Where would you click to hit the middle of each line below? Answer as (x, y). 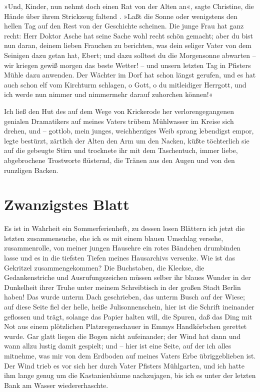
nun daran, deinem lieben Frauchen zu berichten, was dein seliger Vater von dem (128, 45)
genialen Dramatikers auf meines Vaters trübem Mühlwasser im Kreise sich (119, 121)
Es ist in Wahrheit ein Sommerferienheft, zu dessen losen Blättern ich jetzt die (124, 228)
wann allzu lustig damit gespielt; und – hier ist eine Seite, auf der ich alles (118, 346)
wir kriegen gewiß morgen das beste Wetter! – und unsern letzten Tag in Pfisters (127, 65)
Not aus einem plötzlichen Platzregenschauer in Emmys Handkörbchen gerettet (125, 326)
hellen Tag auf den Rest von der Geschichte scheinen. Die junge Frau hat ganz (124, 26)
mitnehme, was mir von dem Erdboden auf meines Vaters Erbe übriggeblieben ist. (130, 355)
